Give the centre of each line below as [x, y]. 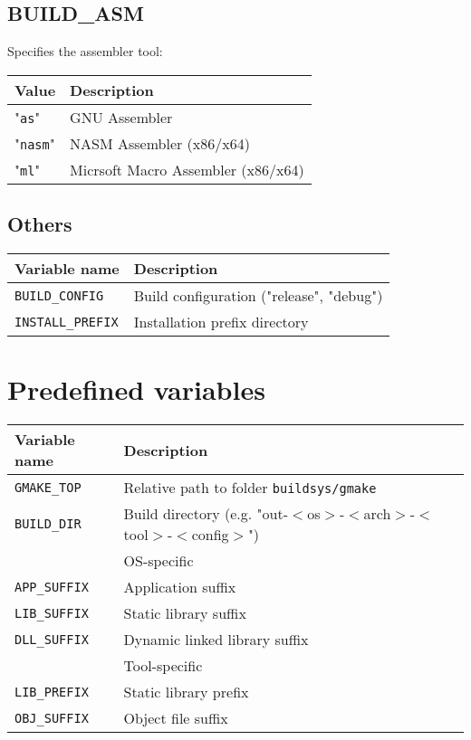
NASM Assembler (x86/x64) [160, 143]
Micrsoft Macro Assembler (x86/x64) [187, 169]
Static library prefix [186, 692]
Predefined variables [136, 389]
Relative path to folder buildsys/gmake [250, 488]
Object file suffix [176, 718]
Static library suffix [185, 613]
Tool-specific [163, 666]
